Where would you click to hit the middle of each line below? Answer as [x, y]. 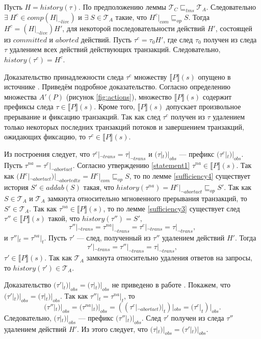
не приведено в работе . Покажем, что [171, 285]
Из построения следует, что [47, 153]
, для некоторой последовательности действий [134, 28]
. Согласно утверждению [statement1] [131, 165]
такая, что [99, 187]
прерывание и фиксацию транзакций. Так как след [82, 116]
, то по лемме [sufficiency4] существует [190, 176]
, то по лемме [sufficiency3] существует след [172, 208]
